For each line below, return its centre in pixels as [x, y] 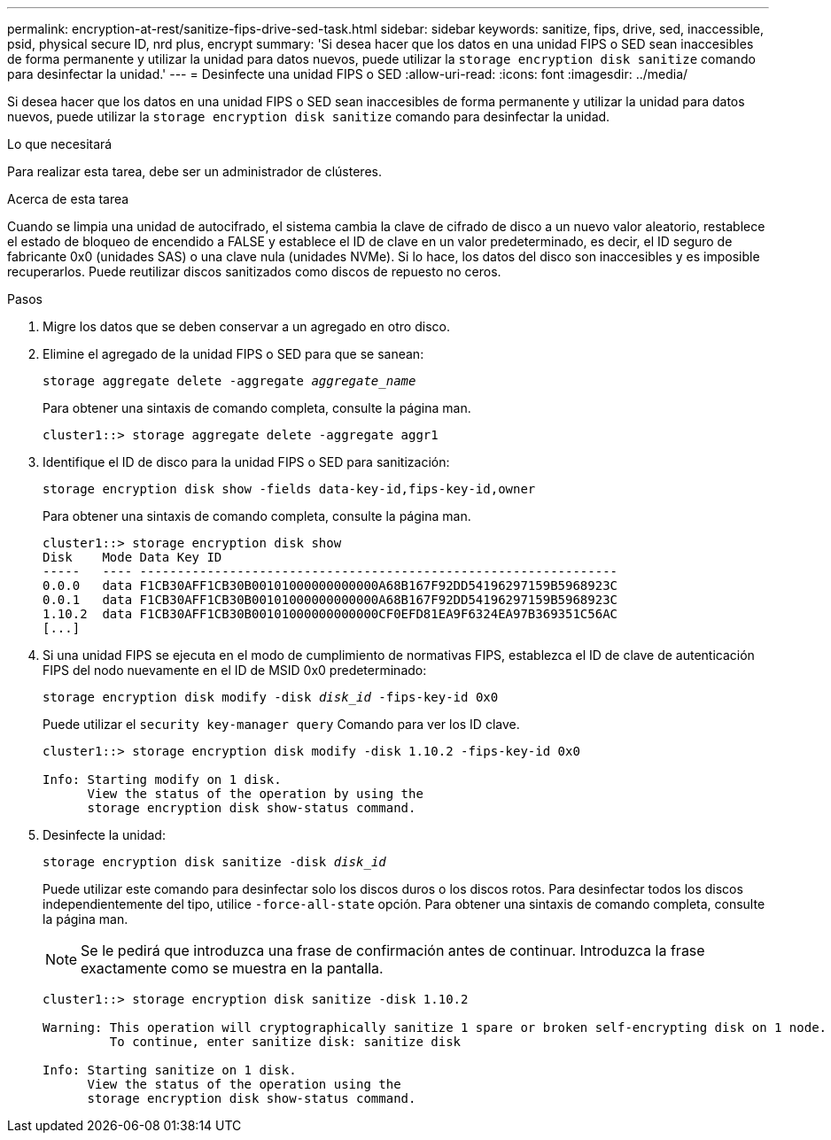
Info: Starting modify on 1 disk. [162, 779]
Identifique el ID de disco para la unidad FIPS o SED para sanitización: [246, 462]
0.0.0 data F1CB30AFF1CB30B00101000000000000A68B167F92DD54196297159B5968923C [330, 586]
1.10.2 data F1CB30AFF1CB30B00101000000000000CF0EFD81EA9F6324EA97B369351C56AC [330, 614]
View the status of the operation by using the [255, 794]
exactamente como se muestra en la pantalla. [232, 968]
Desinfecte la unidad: [104, 835]
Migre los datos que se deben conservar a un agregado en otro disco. [246, 326]
